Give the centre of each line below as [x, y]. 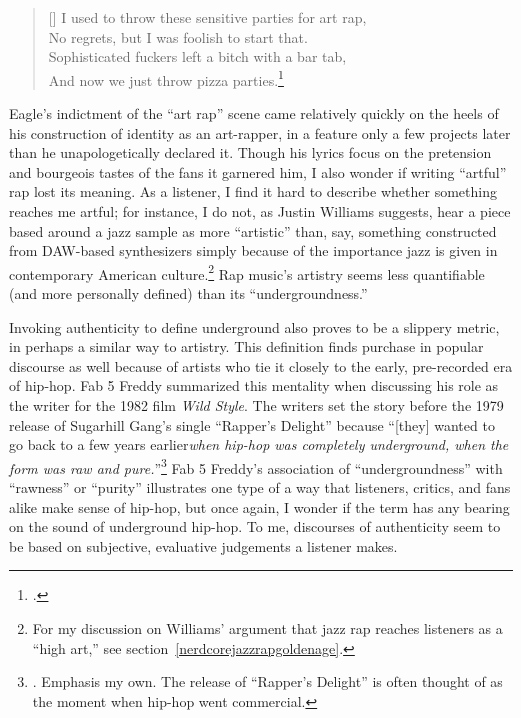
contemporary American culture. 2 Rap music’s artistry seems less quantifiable [247, 272]
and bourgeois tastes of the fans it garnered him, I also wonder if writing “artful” [258, 171]
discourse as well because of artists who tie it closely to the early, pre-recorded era [261, 365]
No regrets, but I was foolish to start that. [178, 36]
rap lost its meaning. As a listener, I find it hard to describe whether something [253, 191]
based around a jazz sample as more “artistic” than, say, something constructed [253, 230]
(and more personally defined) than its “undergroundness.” [188, 293]
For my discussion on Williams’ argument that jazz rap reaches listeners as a [267, 628]
